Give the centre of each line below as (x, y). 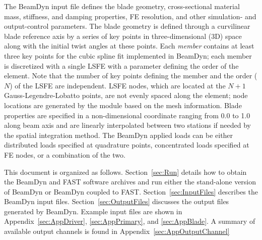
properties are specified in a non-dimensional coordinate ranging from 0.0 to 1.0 (127, 115)
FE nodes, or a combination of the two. (65, 154)
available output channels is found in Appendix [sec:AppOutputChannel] (117, 231)
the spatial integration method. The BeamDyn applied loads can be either (119, 135)
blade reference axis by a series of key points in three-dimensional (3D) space (123, 36)
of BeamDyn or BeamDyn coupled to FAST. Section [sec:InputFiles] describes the (131, 191)
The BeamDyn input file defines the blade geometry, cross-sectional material (122, 6)
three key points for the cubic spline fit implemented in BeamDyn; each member (128, 55)
